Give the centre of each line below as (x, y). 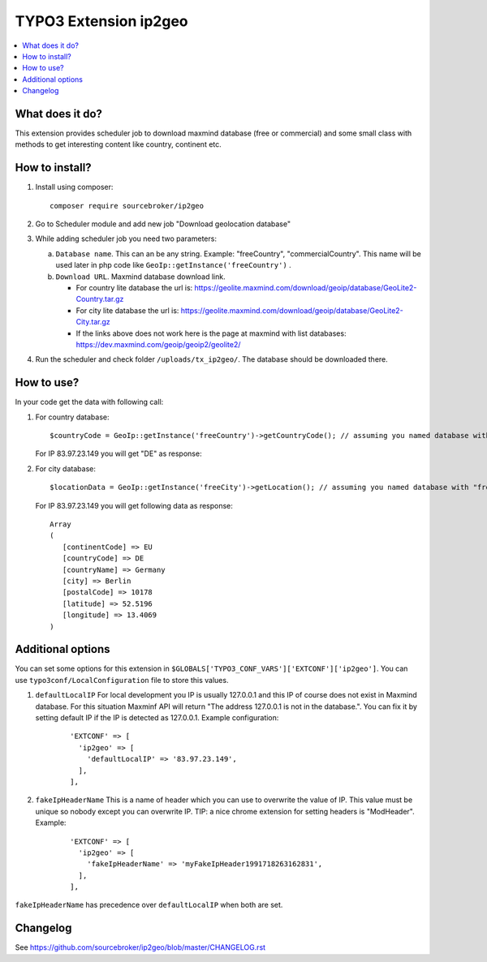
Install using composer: (74, 187)
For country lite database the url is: (134, 288)
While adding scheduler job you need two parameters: (126, 238)
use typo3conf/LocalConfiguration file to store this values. (122, 680)
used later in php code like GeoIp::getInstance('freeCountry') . (173, 265)
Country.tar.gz (100, 299)
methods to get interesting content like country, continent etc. (119, 144)
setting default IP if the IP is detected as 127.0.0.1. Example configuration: (157, 718)
